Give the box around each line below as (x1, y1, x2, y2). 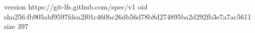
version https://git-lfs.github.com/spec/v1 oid (4, 1, 148, 11)
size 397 (4, 21, 29, 31)
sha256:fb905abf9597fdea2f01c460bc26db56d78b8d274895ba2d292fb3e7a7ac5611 (4, 11, 251, 21)
